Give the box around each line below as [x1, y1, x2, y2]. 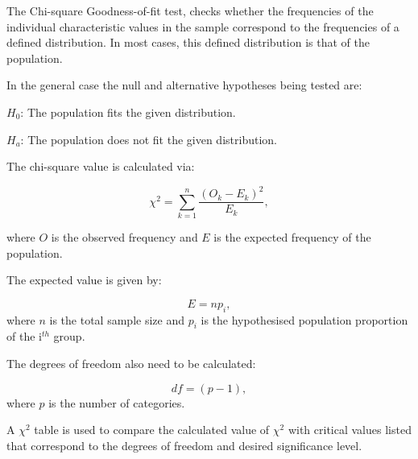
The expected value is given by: [6, 271, 162, 288]
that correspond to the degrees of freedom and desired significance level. [6, 436, 362, 453]
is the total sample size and [49, 311, 184, 328]
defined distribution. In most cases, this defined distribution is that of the [6, 34, 370, 51]
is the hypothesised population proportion [201, 311, 408, 328]
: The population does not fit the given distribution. [20, 130, 277, 147]
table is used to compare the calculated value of [34, 421, 270, 438]
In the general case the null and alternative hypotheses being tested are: [6, 76, 362, 93]
